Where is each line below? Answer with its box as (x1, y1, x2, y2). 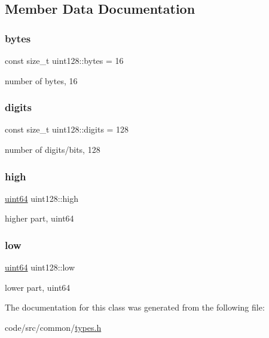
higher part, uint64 (5, 212, 74, 225)
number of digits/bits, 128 (5, 143, 100, 155)
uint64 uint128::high (5, 192, 78, 204)
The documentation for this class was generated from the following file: (5, 301, 265, 314)
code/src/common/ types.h (5, 321, 102, 333)
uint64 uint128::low (5, 261, 75, 274)
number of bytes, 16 (5, 74, 78, 87)
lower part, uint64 (5, 281, 71, 293)
